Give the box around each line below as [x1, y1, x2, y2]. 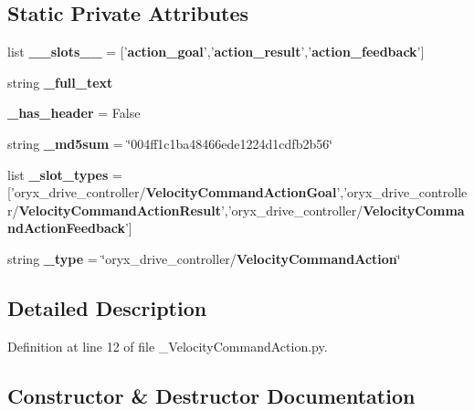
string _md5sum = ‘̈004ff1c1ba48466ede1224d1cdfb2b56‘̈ [7, 133, 333, 153]
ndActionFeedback [7, 218, 125, 237]
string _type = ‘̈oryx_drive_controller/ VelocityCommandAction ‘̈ [7, 248, 401, 268]
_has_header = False [7, 103, 141, 122]
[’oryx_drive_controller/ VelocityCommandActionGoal [7, 183, 337, 202]
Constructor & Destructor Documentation [7, 381, 416, 409]
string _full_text [7, 72, 113, 91]
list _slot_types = [7, 164, 122, 184]
